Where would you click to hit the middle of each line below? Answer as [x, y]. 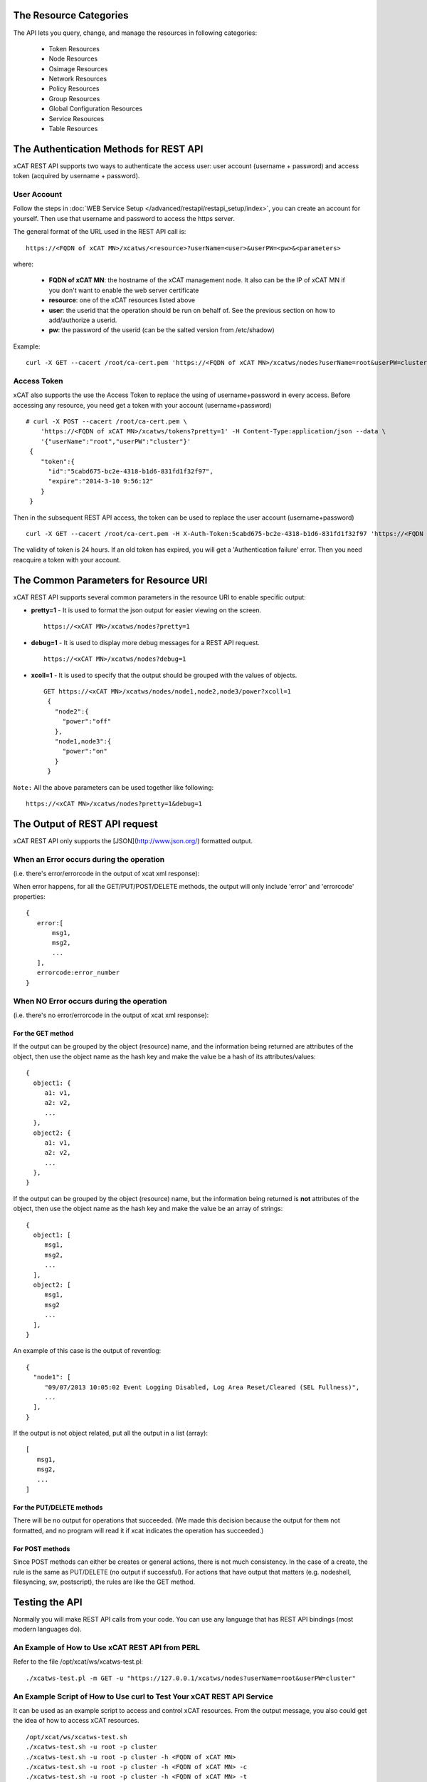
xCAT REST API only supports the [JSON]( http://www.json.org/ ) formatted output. [133, 840]
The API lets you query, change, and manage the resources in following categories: [135, 33]
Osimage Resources [78, 68]
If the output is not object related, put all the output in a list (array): [111, 1433]
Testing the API [48, 1602]
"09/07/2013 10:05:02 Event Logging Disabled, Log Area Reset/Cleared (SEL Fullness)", [202, 1387]
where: [23, 264]
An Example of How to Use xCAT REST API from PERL [107, 1648]
